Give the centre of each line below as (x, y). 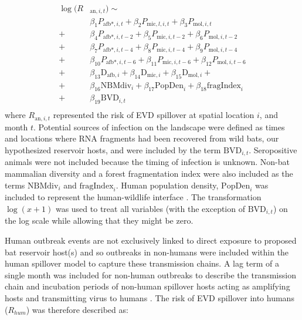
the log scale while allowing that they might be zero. (99, 220)
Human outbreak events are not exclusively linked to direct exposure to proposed (151, 240)
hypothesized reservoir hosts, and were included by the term (113, 149)
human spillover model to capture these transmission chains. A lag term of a (142, 263)
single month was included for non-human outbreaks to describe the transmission (150, 274)
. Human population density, (167, 185)
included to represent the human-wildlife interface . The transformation (133, 197)
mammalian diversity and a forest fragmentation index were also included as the (149, 173)
